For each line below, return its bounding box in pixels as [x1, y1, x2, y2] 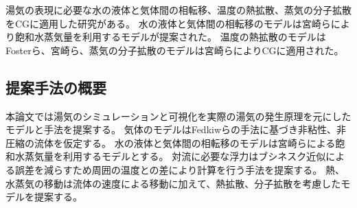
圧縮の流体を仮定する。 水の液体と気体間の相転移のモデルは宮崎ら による [5, 135, 336, 150]
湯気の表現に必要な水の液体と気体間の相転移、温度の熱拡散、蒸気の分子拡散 [5, 3, 352, 16]
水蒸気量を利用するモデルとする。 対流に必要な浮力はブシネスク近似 [14, 149, 326, 163]
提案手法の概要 [5, 76, 106, 97]
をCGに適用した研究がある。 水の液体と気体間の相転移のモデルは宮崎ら [5, 16, 331, 30]
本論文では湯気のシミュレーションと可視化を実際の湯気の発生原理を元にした [5, 108, 352, 123]
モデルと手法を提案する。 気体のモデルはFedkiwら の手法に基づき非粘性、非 [5, 122, 347, 137]
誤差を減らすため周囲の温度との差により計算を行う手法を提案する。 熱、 [14, 162, 345, 176]
